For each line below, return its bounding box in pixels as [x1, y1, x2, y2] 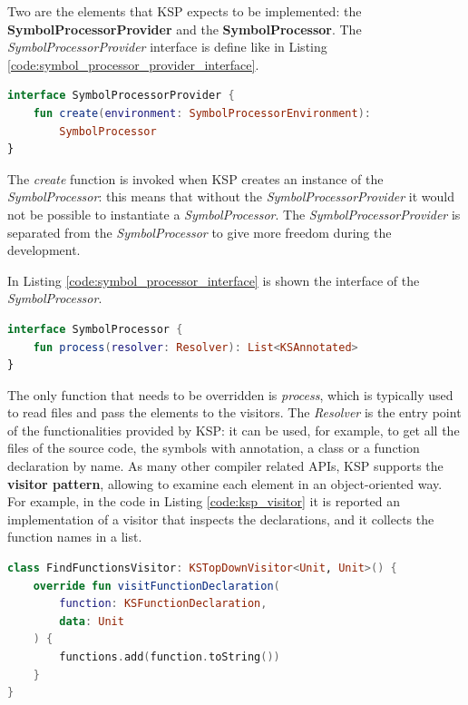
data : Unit [59, 614, 124, 628]
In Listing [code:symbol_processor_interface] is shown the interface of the [7, 270, 420, 289]
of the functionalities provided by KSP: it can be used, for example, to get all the [7, 420, 460, 439]
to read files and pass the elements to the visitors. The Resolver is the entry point [7, 403, 462, 422]
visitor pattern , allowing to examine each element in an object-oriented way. [7, 474, 443, 493]
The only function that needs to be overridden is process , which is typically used [7, 385, 453, 404]
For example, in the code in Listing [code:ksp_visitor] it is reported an [7, 492, 400, 511]
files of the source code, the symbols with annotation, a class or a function [7, 438, 420, 457]
